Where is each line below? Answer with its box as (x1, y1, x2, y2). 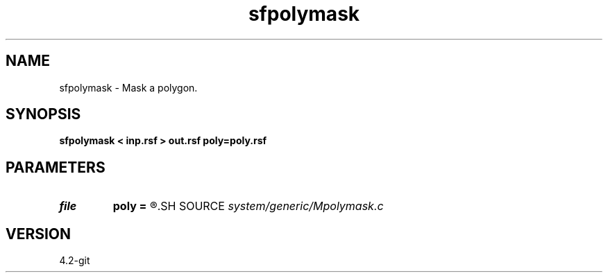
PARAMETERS (6, 158, 105, 176)
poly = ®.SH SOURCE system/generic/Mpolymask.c (112, 199, 384, 214)
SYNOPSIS (6, 105, 81, 123)
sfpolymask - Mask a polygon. (59, 81, 198, 94)
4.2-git (59, 254, 90, 267)
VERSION (6, 225, 71, 243)
